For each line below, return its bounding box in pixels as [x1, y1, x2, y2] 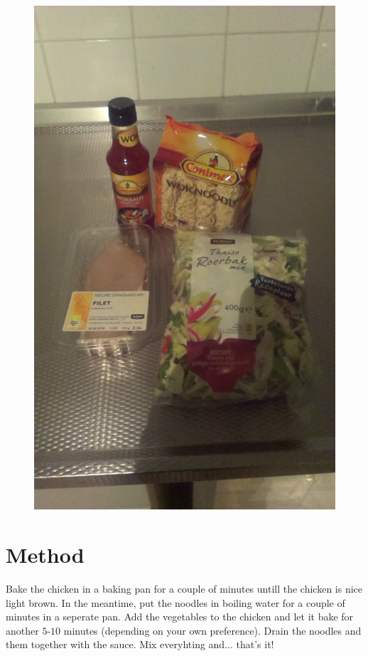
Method [6, 540, 85, 569]
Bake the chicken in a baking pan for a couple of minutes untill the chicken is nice [6, 581, 363, 596]
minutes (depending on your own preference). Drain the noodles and [63, 623, 362, 638]
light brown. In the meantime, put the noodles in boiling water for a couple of [6, 595, 345, 610]
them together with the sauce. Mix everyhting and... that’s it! [6, 637, 274, 652]
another [6, 623, 39, 638]
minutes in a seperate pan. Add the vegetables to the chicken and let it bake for [6, 609, 354, 624]
